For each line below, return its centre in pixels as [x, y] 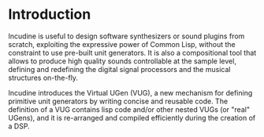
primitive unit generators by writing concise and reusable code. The [118, 101]
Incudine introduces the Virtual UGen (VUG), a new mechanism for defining [130, 92]
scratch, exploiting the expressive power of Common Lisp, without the [122, 44]
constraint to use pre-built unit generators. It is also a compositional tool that [132, 52]
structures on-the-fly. [43, 78]
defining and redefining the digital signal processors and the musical [119, 69]
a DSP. [19, 126]
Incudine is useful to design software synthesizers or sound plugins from [126, 36]
